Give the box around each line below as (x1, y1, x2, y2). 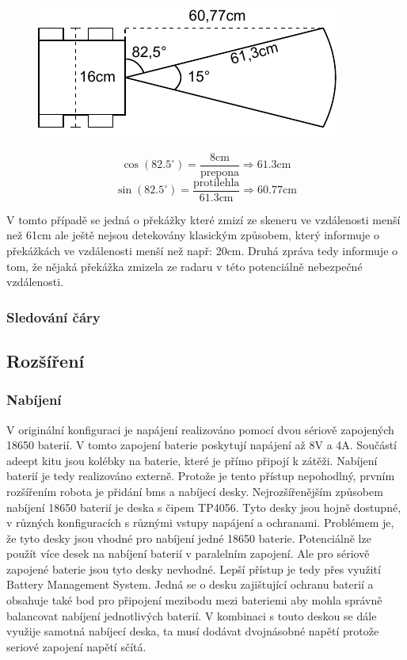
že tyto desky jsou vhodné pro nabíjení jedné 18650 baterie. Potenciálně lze (6, 529, 371, 546)
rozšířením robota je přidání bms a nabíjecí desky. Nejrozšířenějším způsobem (6, 483, 383, 499)
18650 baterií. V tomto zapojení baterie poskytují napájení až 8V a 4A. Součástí (6, 437, 397, 453)
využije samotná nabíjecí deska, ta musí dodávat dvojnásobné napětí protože (6, 623, 379, 639)
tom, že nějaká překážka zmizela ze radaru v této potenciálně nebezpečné (6, 258, 363, 274)
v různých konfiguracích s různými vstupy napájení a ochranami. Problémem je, (6, 514, 394, 531)
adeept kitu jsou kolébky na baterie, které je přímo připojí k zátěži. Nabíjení (6, 452, 378, 468)
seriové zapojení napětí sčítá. (6, 638, 146, 654)
